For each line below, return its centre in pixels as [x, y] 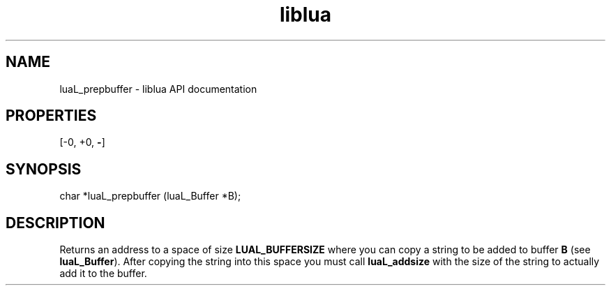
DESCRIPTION [55, 223]
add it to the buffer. [103, 274]
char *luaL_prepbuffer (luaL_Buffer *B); [150, 196]
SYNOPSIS [44, 169]
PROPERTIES [51, 116]
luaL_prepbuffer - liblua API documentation [158, 89]
